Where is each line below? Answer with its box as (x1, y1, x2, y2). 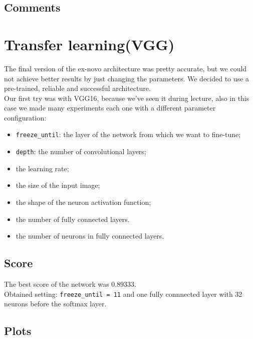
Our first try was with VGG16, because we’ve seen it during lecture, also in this (4, 92, 249, 103)
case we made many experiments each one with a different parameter (4, 102, 216, 113)
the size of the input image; (16, 180, 100, 190)
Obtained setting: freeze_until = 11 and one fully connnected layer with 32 (4, 288, 242, 299)
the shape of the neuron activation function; (16, 196, 151, 207)
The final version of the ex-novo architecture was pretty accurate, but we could (4, 63, 247, 73)
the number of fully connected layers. (16, 213, 130, 224)
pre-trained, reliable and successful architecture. (4, 83, 151, 93)
